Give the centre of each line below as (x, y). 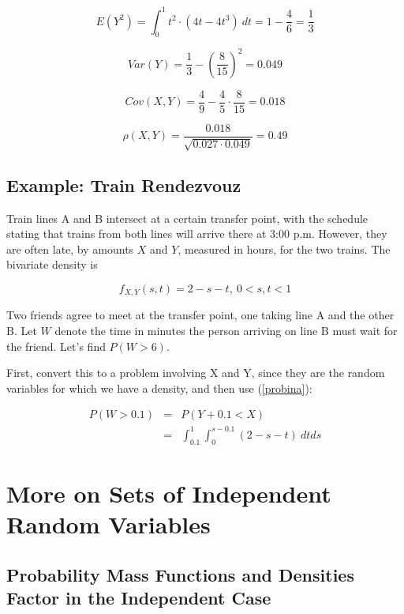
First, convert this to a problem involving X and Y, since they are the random (196, 373)
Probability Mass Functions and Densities (180, 574)
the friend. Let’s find (56, 346)
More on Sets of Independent (169, 493)
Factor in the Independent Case (139, 598)
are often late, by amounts (70, 249)
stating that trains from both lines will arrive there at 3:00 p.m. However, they (197, 234)
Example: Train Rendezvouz (124, 185)
